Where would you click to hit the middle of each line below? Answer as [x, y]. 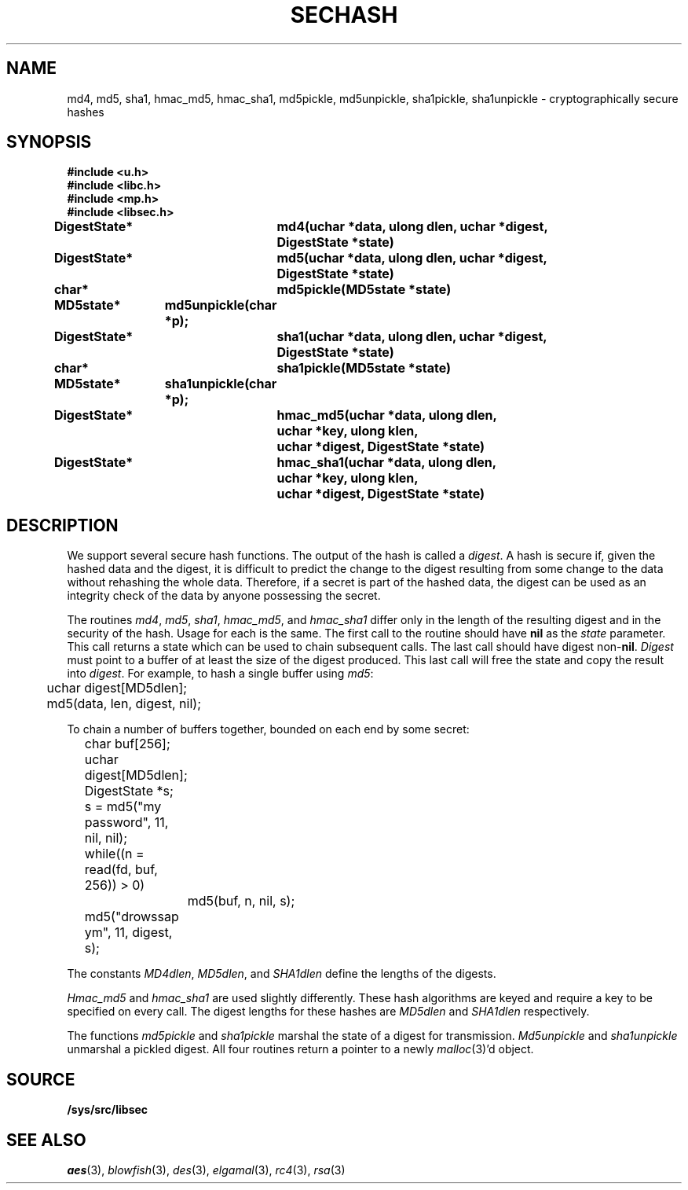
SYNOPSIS [49, 142]
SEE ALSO [46, 1140]
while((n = [114, 854]
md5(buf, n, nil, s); [241, 901]
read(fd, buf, [121, 870]
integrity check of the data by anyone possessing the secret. [224, 596]
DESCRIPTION [62, 525]
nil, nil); [106, 838]
